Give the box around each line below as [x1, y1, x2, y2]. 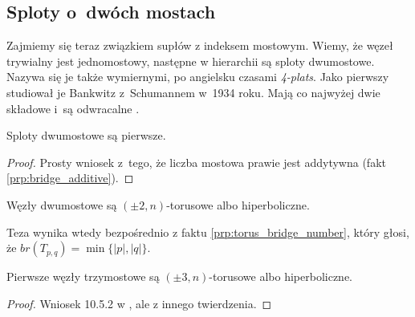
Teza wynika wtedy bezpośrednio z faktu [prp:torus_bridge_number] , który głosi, [6, 223, 409, 240]
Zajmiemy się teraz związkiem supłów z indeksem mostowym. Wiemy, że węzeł [6, 37, 393, 54]
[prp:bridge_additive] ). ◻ [6, 169, 134, 186]
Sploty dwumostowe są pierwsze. [6, 127, 166, 144]
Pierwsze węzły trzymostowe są [6, 268, 160, 285]
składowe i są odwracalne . [6, 100, 140, 116]
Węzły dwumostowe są [6, 196, 117, 213]
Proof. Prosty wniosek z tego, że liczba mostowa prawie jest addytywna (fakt [6, 153, 386, 170]
